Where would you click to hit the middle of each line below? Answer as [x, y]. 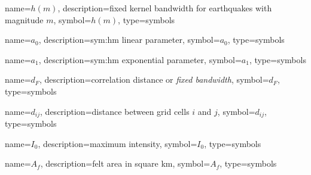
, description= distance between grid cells [115, 111]
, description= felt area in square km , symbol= [125, 163]
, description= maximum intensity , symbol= [118, 143]
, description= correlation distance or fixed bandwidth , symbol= [154, 79]
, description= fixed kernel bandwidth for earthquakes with [165, 8]
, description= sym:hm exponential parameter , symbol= [140, 59]
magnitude [24, 19]
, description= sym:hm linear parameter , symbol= [129, 40]
